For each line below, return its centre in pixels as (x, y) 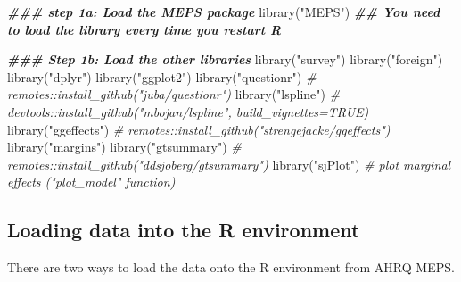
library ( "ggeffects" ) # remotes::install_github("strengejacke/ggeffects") (199, 129)
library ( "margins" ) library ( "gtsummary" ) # (124, 147)
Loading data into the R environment (184, 230)
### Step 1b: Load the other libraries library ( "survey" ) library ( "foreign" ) (225, 59)
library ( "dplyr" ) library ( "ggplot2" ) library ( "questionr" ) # (162, 76)
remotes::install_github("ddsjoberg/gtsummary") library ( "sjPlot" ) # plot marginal (229, 164)
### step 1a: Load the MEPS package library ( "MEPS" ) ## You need (224, 12)
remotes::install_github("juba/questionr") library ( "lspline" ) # (174, 94)
